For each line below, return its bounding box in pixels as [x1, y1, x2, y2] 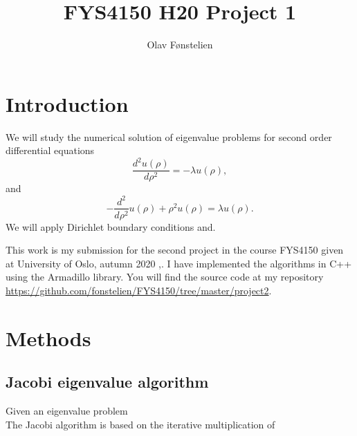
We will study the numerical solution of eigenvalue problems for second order [6, 129, 332, 144]
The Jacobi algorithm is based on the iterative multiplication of [6, 417, 275, 431]
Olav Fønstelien [147, 37, 213, 52]
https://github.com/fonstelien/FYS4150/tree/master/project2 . [6, 283, 272, 297]
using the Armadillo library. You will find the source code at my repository [6, 269, 324, 284]
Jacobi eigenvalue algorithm [6, 371, 209, 392]
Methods [6, 323, 91, 352]
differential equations [6, 143, 95, 158]
